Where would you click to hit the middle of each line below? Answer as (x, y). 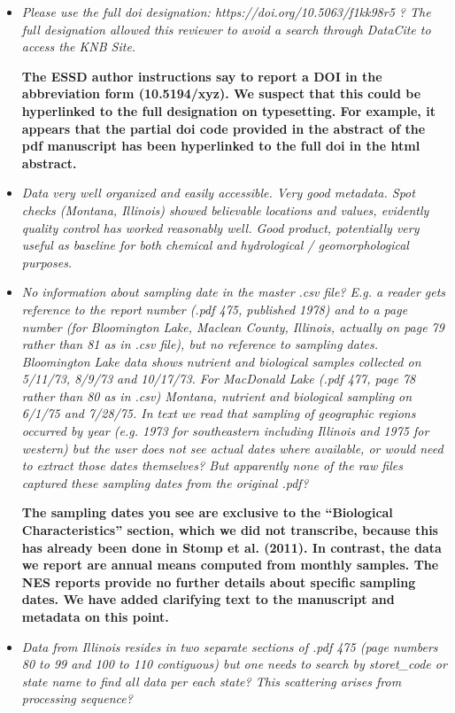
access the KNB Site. (79, 46)
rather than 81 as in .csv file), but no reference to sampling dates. (200, 344)
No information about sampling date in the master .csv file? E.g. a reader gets (234, 292)
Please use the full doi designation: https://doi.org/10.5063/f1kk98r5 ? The (226, 12)
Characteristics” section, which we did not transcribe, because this (230, 530)
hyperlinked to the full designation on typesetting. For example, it (228, 110)
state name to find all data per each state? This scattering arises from (212, 681)
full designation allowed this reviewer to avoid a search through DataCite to (226, 29)
